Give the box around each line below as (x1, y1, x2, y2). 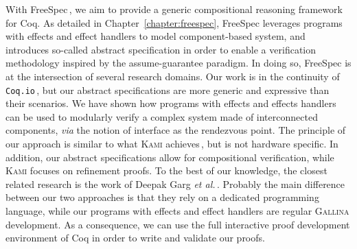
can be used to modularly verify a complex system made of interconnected (5, 109, 318, 123)
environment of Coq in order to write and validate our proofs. (5, 230, 265, 245)
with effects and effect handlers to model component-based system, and (5, 29, 306, 43)
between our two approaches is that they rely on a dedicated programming (5, 190, 319, 204)
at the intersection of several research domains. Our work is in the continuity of (5, 69, 340, 83)
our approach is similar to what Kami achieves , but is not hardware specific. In (5, 137, 338, 150)
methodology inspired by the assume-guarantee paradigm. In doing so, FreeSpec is (5, 56, 352, 70)
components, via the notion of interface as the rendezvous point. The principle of (5, 123, 346, 137)
